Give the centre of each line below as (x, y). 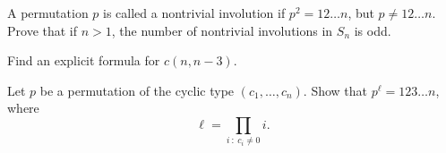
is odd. (373, 30)
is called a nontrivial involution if (194, 13)
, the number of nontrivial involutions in (222, 30)
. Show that (335, 90)
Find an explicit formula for (84, 60)
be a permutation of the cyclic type (137, 90)
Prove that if (43, 30)
